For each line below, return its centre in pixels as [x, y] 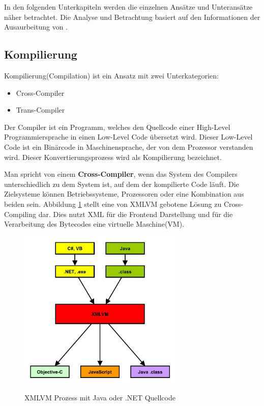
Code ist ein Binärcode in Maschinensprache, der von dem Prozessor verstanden [129, 146]
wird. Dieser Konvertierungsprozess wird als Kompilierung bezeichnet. [113, 157]
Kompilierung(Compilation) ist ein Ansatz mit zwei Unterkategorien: [111, 75]
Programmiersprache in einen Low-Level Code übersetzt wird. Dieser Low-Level [128, 137]
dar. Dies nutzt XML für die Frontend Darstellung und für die [136, 214]
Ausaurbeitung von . [36, 27]
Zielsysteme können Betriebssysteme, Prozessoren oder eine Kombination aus [124, 194]
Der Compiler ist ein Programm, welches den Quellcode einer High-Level [117, 127]
